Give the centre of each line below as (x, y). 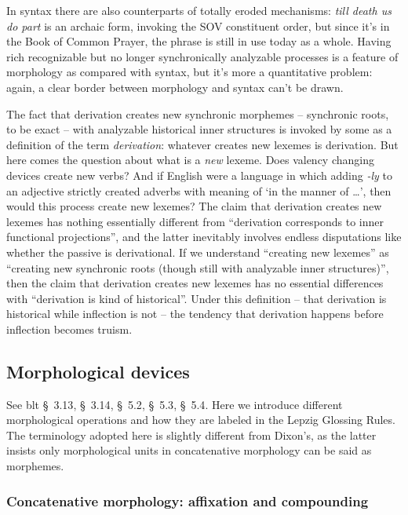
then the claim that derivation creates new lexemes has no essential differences (195, 283)
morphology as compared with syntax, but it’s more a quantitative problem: (189, 72)
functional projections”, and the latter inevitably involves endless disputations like (204, 237)
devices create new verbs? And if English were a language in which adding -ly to (199, 175)
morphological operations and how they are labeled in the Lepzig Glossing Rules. (201, 420)
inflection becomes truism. (69, 329)
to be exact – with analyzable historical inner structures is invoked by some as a (199, 129)
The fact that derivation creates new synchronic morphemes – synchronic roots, (198, 113)
